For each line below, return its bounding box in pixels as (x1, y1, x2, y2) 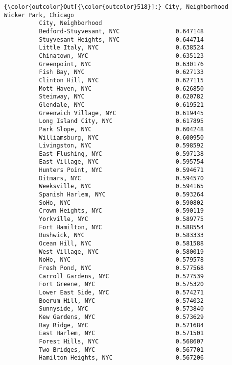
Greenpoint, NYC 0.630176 (39, 60, 204, 68)
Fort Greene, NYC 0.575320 (39, 281, 204, 288)
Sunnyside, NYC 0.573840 (39, 305, 204, 313)
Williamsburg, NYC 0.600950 (39, 134, 204, 141)
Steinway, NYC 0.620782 (39, 93, 204, 100)
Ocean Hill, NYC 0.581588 (39, 240, 204, 247)
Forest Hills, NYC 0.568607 (39, 338, 204, 345)
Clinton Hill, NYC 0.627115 (39, 76, 204, 84)
